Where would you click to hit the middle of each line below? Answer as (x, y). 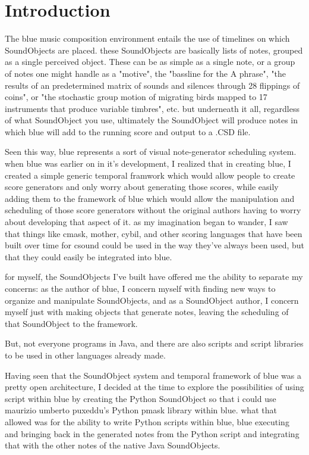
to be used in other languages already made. (85, 355)
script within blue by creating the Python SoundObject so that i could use (141, 398)
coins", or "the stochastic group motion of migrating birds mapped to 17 (136, 97)
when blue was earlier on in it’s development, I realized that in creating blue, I (148, 163)
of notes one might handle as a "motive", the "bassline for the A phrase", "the (146, 73)
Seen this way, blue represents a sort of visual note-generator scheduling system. (151, 152)
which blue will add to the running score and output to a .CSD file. (128, 131)
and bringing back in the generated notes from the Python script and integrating (152, 433)
